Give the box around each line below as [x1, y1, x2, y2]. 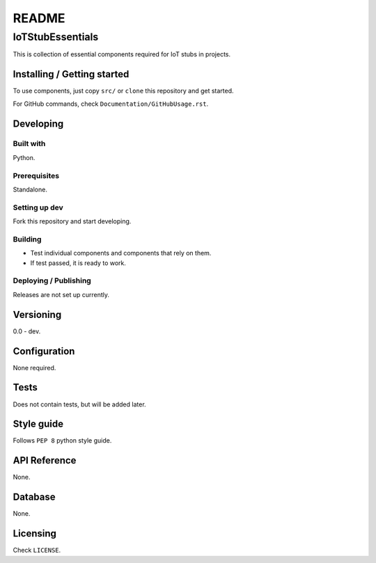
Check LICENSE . [13, 546, 61, 555]
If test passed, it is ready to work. [30, 258, 127, 267]
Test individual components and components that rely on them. [30, 249, 212, 257]
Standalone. [13, 185, 48, 193]
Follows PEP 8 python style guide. [13, 436, 112, 445]
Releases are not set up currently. [13, 290, 109, 299]
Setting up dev [13, 203, 64, 212]
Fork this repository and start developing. [13, 217, 132, 225]
